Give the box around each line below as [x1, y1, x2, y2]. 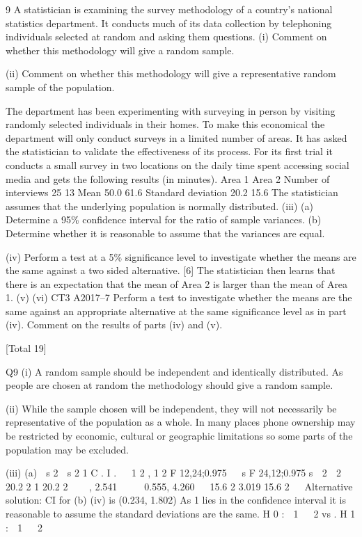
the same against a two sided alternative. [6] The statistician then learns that [6, 263, 336, 278]
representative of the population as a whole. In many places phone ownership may [6, 415, 356, 429]
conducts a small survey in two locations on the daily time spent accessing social [6, 157, 349, 172]
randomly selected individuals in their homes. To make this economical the [6, 117, 325, 131]
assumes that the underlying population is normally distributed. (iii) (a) [6, 198, 313, 213]
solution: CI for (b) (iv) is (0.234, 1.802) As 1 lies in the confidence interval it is [6, 492, 346, 507]
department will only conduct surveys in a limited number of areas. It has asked [6, 130, 347, 145]
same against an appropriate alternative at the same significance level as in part [6, 303, 347, 318]
